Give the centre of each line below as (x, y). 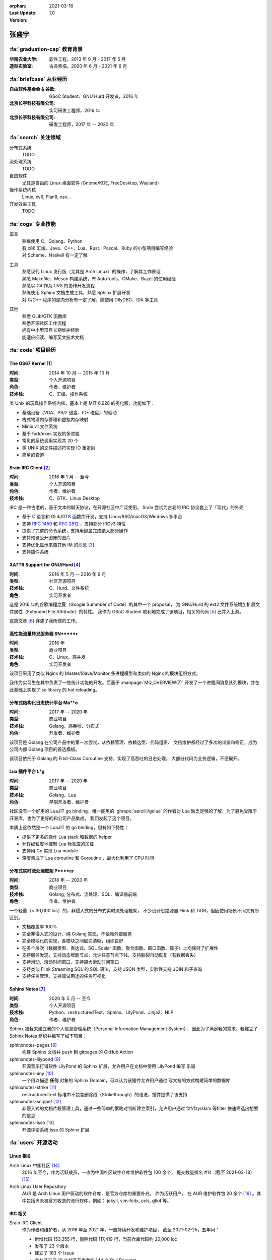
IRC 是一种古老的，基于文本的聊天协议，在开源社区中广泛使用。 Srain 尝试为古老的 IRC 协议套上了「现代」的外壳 (126, 507)
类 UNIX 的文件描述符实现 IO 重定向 (59, 448)
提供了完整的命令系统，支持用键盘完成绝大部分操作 (75, 531)
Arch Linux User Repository (38, 1186)
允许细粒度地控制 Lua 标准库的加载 (58, 844)
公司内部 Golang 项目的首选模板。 (45, 749)
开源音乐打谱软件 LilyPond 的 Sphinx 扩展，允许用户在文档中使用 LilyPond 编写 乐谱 (109, 1066)
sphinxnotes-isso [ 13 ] (32, 1123)
